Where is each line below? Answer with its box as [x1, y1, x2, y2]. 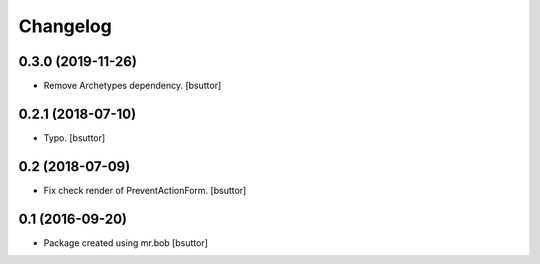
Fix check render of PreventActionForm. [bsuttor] [43, 184, 247, 196]
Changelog [18, 15, 112, 37]
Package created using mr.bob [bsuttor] [43, 236, 209, 249]
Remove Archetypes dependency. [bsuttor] [43, 80, 222, 92]
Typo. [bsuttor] [43, 131, 106, 144]
